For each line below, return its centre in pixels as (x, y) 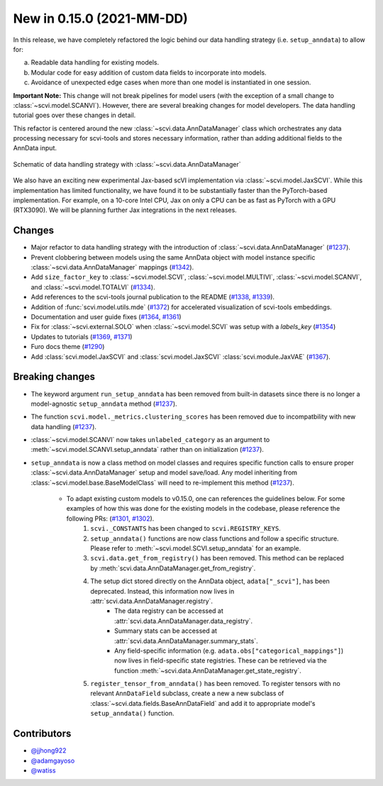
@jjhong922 (49, 751)
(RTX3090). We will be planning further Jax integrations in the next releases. (125, 210)
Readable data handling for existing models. (95, 62)
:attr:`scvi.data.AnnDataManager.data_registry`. (184, 621)
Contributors (42, 734)
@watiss (43, 770)
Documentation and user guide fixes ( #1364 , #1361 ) (106, 317)
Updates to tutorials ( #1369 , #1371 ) (82, 336)
